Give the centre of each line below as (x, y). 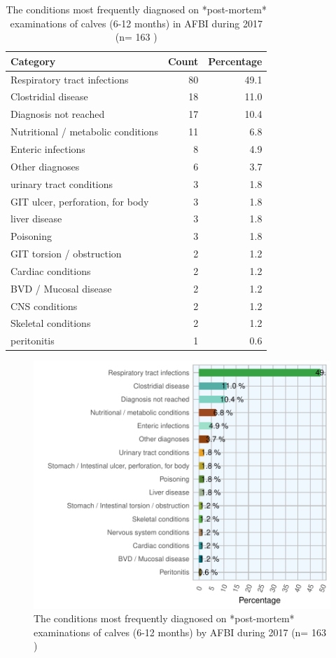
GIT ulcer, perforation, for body (80, 201)
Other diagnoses (45, 166)
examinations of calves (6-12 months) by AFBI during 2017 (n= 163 (180, 632)
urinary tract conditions (62, 183)
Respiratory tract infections (70, 79)
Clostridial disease (49, 96)
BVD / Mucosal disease (61, 288)
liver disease (36, 219)
